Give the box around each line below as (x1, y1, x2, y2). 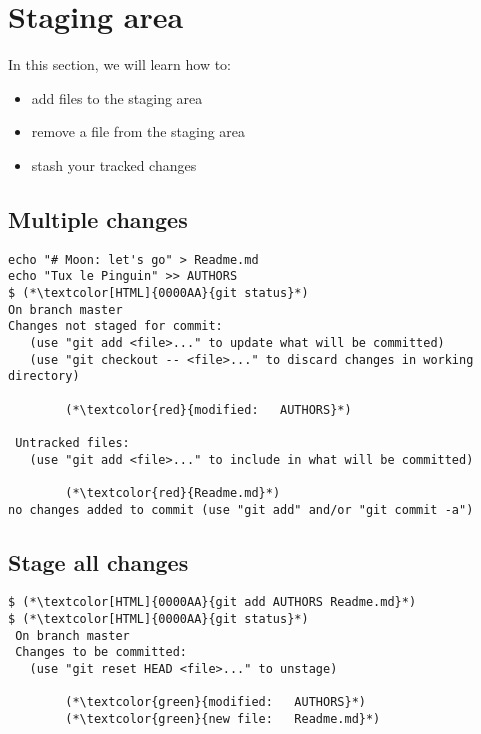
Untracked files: (15, 435, 130, 450)
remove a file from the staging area (31, 121, 246, 142)
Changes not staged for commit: (8, 319, 223, 334)
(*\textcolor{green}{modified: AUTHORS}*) (65, 695, 366, 710)
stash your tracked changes (31, 154, 197, 175)
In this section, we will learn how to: (8, 54, 232, 75)
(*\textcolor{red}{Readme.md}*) (65, 485, 281, 500)
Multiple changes (8, 203, 188, 234)
